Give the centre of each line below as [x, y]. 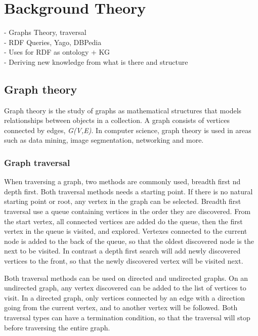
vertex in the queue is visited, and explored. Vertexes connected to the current [126, 231]
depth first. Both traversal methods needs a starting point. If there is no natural [128, 191]
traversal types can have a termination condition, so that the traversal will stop [127, 318]
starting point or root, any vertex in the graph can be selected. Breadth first [123, 201]
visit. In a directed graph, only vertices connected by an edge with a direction [124, 297]
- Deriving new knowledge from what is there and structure [96, 61]
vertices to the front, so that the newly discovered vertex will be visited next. [124, 261]
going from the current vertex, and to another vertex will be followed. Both [121, 307]
